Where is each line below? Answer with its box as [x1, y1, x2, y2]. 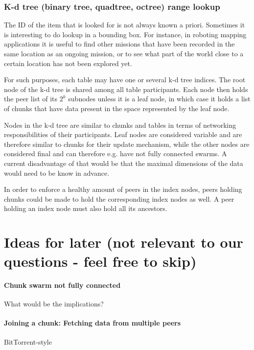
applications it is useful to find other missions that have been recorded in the [4, 39, 235, 49]
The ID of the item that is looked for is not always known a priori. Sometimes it [4, 20, 245, 30]
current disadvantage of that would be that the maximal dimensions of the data [4, 158, 243, 168]
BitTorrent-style [4, 336, 52, 347]
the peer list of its [4, 93, 58, 104]
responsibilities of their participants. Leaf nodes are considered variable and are [4, 129, 242, 140]
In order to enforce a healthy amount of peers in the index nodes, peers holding [4, 184, 242, 194]
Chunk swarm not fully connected [4, 280, 121, 290]
